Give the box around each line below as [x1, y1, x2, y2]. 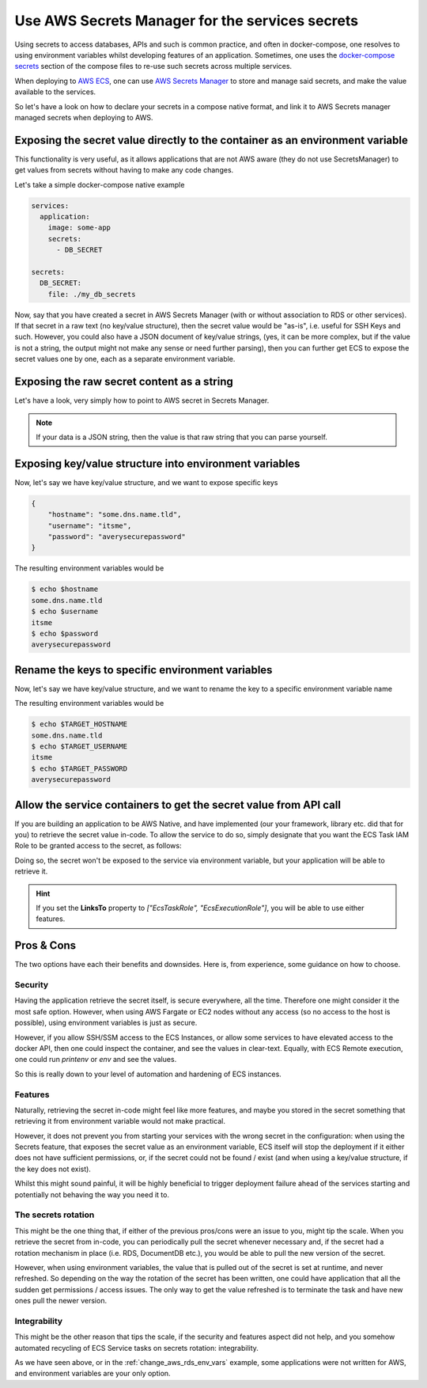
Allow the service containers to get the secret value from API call [14, 798, 342, 811]
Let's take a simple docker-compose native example [14, 180, 185, 189]
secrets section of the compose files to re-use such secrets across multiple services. [14, 62, 293, 71]
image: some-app [47, 223, 111, 233]
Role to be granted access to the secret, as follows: [14, 841, 182, 851]
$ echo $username [31, 607, 99, 616]
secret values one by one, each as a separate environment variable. [14, 355, 236, 364]
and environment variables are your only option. [14, 1369, 171, 1379]
